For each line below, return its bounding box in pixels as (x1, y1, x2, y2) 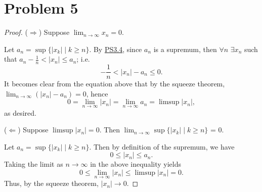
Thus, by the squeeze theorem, (4, 178, 99, 188)
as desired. (4, 107, 36, 118)
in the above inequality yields (90, 159, 181, 169)
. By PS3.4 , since (89, 43, 142, 54)
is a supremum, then (153, 43, 217, 54)
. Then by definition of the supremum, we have (89, 141, 235, 152)
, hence (86, 88, 108, 99)
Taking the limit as (4, 159, 63, 169)
